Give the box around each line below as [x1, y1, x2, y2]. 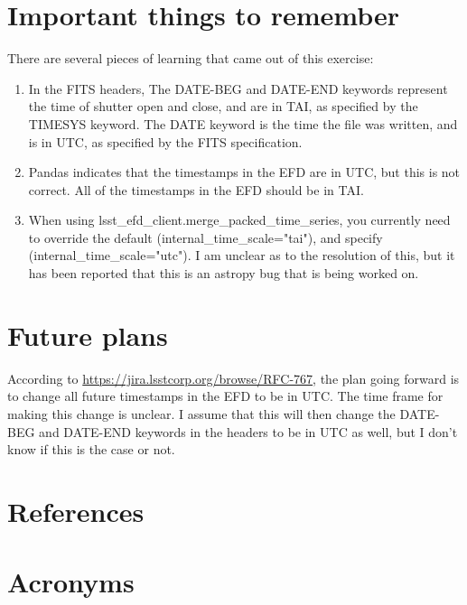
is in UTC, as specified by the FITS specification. [28, 132, 303, 151]
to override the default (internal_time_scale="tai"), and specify [28, 228, 383, 247]
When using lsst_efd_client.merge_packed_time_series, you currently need [28, 210, 451, 229]
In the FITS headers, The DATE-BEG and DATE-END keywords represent [28, 79, 448, 98]
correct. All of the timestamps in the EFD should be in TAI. [28, 180, 364, 199]
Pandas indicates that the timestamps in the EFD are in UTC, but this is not [28, 163, 461, 181]
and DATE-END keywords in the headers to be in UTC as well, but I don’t [39, 422, 458, 441]
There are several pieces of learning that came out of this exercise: [7, 49, 374, 68]
